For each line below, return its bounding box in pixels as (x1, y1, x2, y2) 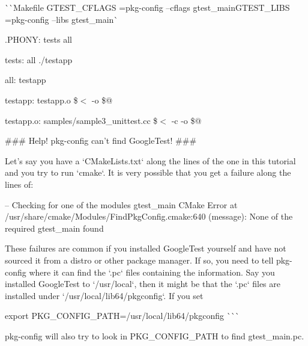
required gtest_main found (5, 221, 104, 234)
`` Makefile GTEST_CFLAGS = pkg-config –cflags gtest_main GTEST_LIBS (5, 1, 290, 13)
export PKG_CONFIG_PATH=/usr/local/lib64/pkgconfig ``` (5, 309, 240, 322)
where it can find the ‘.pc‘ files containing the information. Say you (29, 265, 275, 278)
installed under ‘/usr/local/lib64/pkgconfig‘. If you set (5, 289, 204, 301)
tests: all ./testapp (5, 53, 73, 66)
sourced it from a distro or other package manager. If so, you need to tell (5, 253, 274, 266)
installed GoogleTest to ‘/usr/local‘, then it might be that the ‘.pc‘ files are (5, 277, 280, 290)
